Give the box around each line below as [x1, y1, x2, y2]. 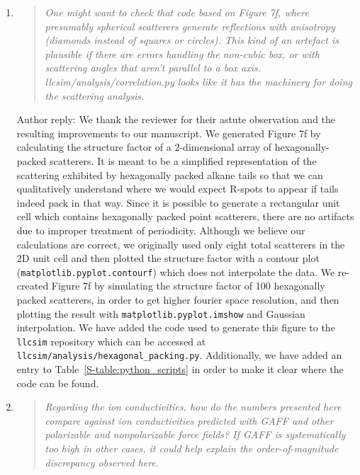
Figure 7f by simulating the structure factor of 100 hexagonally [51, 278, 325, 293]
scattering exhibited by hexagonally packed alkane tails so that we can [16, 167, 323, 182]
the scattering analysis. [45, 88, 145, 103]
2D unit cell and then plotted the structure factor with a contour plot [16, 251, 320, 265]
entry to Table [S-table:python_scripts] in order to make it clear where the [16, 362, 344, 377]
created [16, 278, 49, 293]
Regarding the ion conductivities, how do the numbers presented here [45, 399, 342, 414]
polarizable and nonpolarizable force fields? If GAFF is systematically [45, 427, 346, 442]
